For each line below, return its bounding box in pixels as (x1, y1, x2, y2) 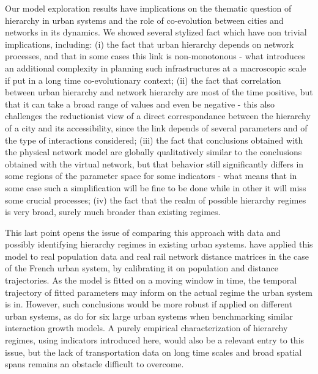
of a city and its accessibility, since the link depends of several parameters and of (5, 121, 308, 134)
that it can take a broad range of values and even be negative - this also (5, 97, 275, 110)
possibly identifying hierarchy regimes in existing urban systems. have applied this (5, 238, 313, 251)
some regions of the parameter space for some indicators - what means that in (5, 169, 297, 182)
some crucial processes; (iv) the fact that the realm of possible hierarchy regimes (5, 193, 306, 206)
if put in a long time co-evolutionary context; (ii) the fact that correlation (5, 73, 281, 86)
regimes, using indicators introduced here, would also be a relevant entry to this (5, 334, 305, 346)
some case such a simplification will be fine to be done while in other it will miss (5, 181, 306, 194)
